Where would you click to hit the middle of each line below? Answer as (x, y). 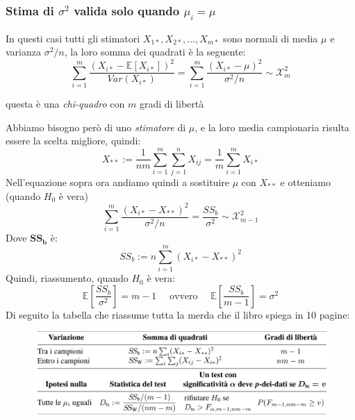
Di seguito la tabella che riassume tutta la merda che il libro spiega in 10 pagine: (178, 314)
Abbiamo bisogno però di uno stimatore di (96, 127)
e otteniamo (305, 182)
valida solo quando (127, 10)
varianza (23, 52)
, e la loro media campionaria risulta (272, 127)
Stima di (30, 10)
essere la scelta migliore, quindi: (73, 141)
